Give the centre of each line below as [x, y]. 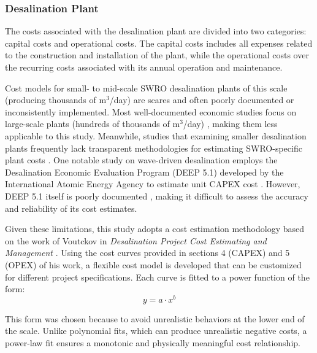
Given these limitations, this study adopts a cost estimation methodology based [155, 229]
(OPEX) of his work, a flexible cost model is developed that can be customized [153, 264]
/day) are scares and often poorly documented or [202, 100]
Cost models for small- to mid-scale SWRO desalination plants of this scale [146, 87]
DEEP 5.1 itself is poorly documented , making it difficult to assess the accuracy [157, 196]
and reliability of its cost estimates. [71, 208]
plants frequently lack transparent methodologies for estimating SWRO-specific [154, 148]
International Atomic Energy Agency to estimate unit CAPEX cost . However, [153, 184]
